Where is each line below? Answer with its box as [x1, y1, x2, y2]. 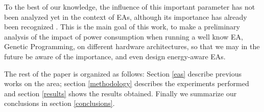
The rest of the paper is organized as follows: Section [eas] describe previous [4, 68, 242, 79]
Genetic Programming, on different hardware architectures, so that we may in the [4, 41, 260, 52]
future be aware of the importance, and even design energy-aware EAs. [4, 51, 226, 61]
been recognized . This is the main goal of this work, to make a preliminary [4, 21, 240, 32]
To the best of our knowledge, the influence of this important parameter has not [4, 2, 255, 12]
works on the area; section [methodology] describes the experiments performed [4, 78, 249, 89]
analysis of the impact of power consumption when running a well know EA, [4, 31, 243, 42]
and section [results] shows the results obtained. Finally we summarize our [4, 88, 237, 98]
